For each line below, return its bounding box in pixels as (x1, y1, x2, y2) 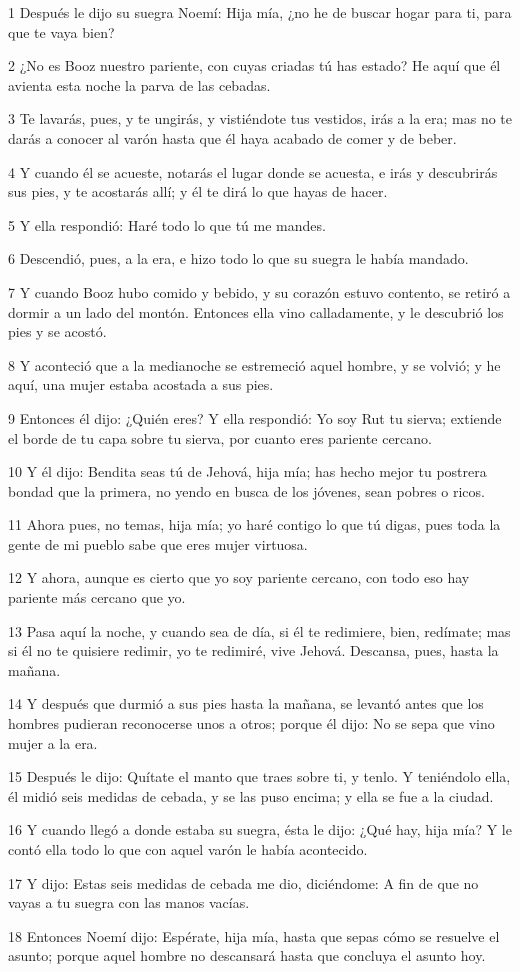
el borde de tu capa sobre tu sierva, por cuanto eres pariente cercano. (8, 427, 432, 448)
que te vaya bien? (8, 21, 115, 42)
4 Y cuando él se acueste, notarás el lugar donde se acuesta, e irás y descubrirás (8, 161, 498, 182)
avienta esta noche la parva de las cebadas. (8, 74, 271, 95)
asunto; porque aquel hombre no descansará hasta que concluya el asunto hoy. (8, 945, 486, 966)
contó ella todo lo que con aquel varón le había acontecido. (8, 839, 368, 859)
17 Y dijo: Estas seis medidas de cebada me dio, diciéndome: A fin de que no (8, 872, 479, 893)
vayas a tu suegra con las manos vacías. (8, 892, 250, 913)
